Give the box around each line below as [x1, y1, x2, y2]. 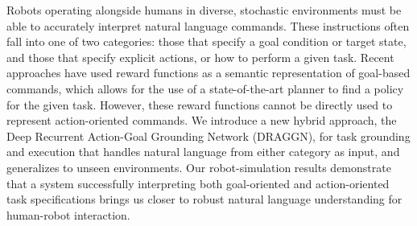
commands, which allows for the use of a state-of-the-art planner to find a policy [6, 80, 404, 97]
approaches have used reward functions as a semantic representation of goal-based [6, 64, 411, 81]
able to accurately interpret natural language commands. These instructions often [6, 17, 410, 34]
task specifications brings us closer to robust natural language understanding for [6, 191, 403, 208]
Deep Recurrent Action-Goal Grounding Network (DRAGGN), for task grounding [6, 127, 411, 144]
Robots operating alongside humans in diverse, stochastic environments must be [6, 2, 402, 18]
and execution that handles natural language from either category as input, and [6, 143, 400, 160]
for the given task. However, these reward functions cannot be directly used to [6, 96, 393, 113]
